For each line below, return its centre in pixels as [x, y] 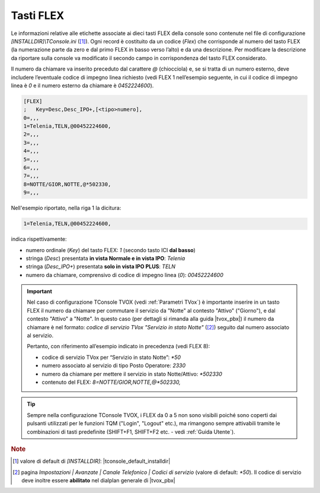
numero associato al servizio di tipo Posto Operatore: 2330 [114, 365]
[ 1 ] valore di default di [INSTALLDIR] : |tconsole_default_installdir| [92, 461]
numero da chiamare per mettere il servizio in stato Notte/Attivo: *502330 [132, 374]
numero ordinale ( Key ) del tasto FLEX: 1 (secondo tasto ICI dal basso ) [111, 250]
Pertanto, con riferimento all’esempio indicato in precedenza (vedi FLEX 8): [119, 346]
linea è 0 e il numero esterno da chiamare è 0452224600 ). [82, 85]
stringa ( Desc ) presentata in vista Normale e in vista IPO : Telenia [105, 258]
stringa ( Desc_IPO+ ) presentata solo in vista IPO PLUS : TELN [101, 266]
